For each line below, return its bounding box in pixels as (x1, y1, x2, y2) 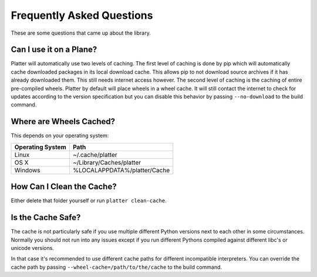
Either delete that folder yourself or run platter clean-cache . (11, 197, 167, 204)
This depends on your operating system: (11, 132, 109, 139)
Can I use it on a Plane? (11, 45, 97, 55)
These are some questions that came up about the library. (11, 29, 151, 36)
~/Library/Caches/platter (72, 158, 141, 166)
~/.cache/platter (72, 151, 117, 159)
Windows (14, 166, 41, 174)
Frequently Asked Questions (11, 9, 153, 22)
